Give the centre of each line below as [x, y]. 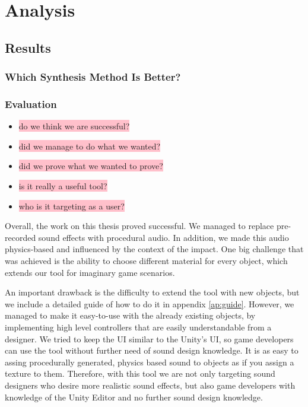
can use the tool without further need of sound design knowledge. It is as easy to [152, 350]
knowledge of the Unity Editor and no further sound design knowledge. [134, 397]
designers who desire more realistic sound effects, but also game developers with [150, 385]
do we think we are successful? [74, 126]
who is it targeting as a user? [72, 206]
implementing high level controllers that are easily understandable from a [138, 327]
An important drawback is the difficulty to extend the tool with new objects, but [152, 292]
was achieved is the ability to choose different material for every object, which [146, 260]
